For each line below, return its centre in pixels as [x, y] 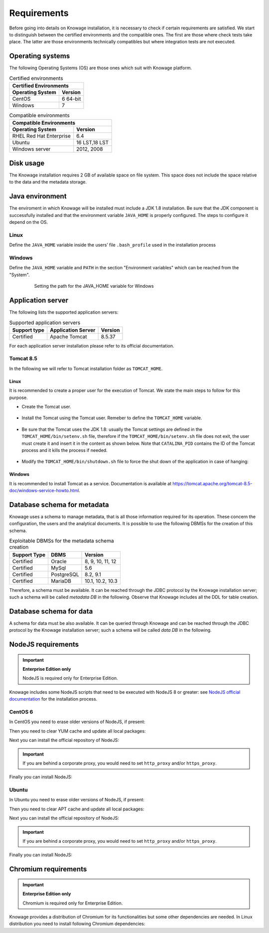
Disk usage [27, 163]
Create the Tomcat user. [47, 407]
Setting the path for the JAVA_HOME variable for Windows [94, 286]
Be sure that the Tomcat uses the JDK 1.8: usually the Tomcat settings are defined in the [112, 429]
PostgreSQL [65, 574]
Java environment [38, 196]
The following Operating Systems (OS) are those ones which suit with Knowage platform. [101, 68]
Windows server [31, 149]
